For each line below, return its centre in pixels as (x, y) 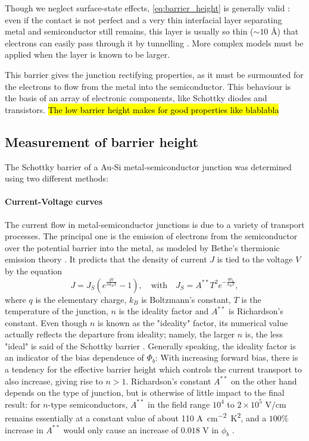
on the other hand (264, 381)
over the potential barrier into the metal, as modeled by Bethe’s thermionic (142, 247)
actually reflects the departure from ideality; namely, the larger (120, 334)
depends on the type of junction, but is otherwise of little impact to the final (145, 392)
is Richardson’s (256, 311)
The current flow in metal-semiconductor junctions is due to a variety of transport (155, 224)
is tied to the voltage (255, 259)
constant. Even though (46, 322)
